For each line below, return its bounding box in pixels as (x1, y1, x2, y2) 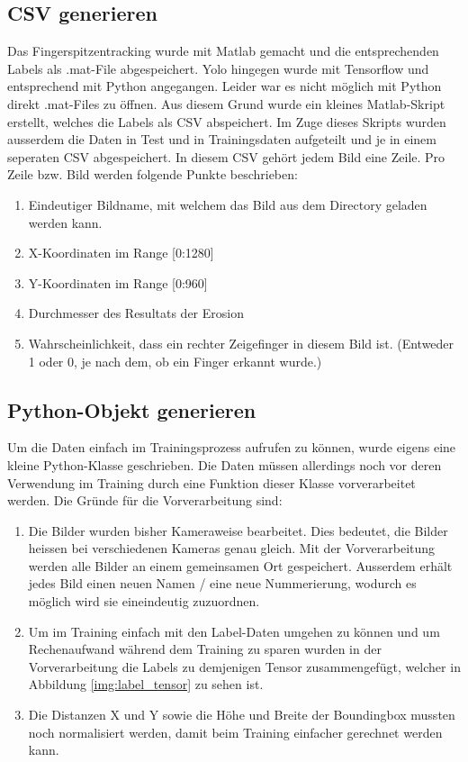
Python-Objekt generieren (7, 395, 256, 423)
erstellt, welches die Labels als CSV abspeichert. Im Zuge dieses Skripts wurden (7, 112, 446, 131)
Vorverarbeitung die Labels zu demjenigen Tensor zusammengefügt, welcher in (28, 657, 461, 676)
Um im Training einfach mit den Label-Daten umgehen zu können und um (28, 621, 440, 640)
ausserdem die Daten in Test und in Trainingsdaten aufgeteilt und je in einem (7, 130, 436, 149)
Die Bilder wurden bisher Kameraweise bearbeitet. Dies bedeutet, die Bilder (28, 521, 448, 540)
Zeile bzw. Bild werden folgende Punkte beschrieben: (7, 165, 298, 184)
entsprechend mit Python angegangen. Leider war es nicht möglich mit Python (7, 77, 442, 95)
